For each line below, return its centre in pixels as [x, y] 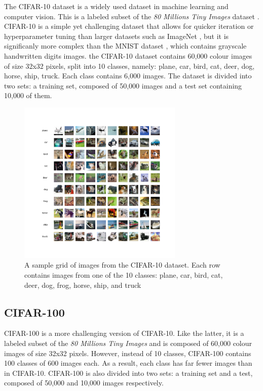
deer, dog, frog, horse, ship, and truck [83, 285]
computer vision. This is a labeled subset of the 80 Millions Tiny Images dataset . [132, 16]
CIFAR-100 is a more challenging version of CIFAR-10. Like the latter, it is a [124, 333]
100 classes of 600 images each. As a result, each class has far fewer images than [128, 363]
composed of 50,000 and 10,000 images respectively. [84, 383]
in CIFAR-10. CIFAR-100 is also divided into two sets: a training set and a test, [128, 373]
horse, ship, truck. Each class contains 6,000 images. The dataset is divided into [128, 76]
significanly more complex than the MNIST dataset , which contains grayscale [125, 46]
